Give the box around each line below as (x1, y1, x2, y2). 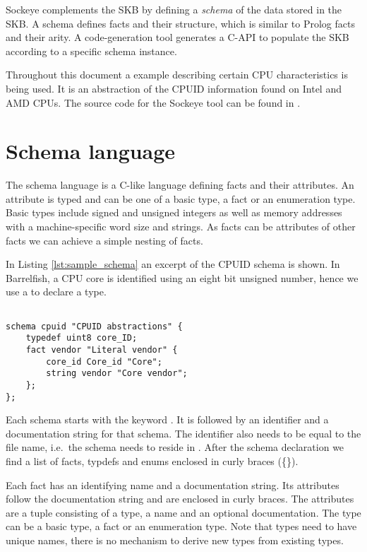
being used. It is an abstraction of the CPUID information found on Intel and (6, 81, 342, 95)
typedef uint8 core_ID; (25, 333, 138, 343)
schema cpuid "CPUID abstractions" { (6, 321, 183, 331)
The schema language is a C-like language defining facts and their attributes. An (6, 177, 354, 192)
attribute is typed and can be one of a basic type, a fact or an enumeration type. (6, 191, 356, 206)
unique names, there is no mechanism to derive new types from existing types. (6, 533, 344, 548)
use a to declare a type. (6, 284, 107, 299)
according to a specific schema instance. (6, 43, 177, 58)
